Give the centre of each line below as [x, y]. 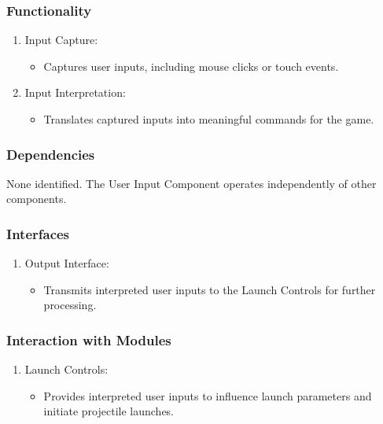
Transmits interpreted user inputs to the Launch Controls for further [210, 289]
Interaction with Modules [89, 339]
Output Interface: [67, 263]
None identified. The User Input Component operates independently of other [191, 183]
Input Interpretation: [75, 92]
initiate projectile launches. [109, 411]
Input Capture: [61, 40]
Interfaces [38, 233]
